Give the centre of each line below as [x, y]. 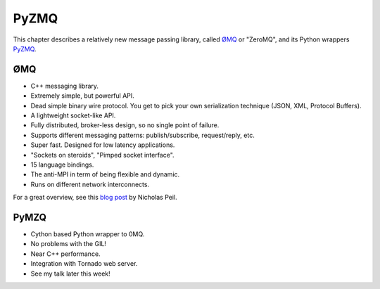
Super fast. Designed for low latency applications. [103, 145]
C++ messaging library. [64, 86]
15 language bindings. [62, 165]
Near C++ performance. [66, 254]
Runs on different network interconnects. [90, 184]
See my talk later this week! [70, 274]
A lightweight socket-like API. [73, 115]
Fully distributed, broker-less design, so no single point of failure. [125, 125]
